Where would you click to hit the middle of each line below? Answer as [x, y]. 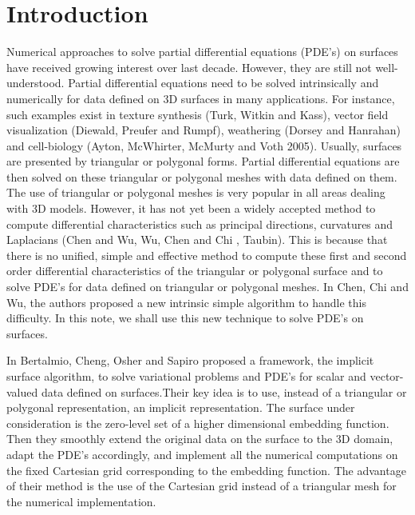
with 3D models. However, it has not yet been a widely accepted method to [191, 208]
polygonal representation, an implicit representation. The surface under [181, 407]
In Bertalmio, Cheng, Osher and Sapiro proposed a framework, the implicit [190, 360]
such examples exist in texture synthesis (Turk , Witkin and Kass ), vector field [198, 114]
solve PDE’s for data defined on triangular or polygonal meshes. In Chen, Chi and [207, 287]
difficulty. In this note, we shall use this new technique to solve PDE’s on [185, 318]
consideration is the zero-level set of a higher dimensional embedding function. [198, 423]
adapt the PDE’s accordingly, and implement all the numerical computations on [202, 454]
